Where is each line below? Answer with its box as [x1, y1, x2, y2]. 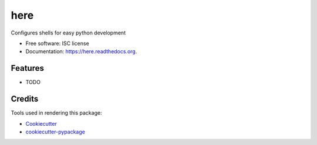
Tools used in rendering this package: [11, 109, 102, 116]
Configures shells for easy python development [11, 29, 126, 36]
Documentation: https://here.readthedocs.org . [25, 48, 137, 55]
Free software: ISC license [25, 40, 89, 47]
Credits [11, 94, 39, 104]
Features [11, 63, 44, 73]
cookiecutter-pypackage [25, 128, 85, 135]
